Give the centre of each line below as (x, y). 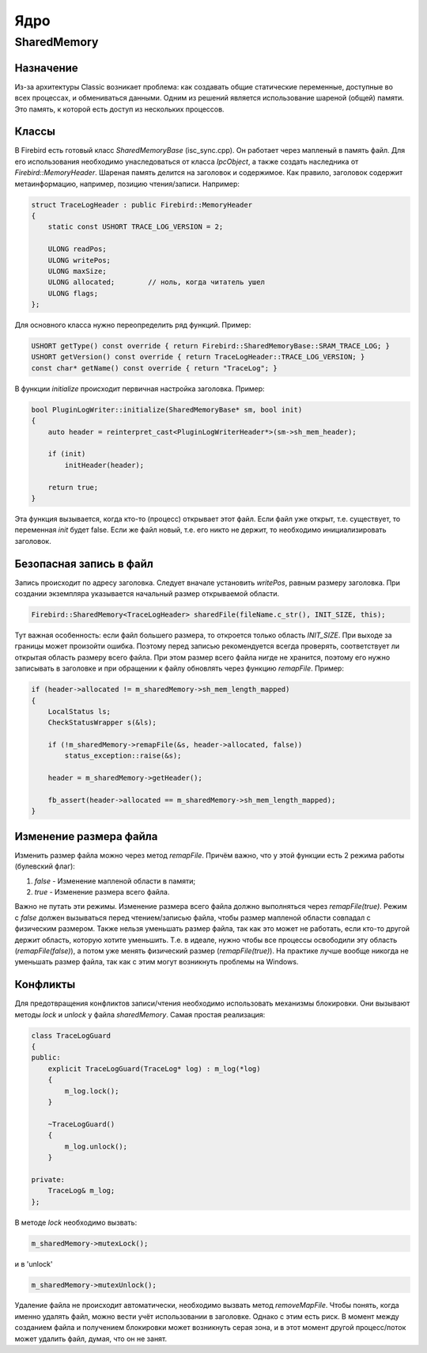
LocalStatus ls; (79, 711)
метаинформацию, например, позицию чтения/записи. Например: (127, 184)
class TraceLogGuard (71, 1036)
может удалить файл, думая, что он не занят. (91, 1339)
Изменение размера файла (86, 836)
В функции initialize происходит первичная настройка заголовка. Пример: (140, 389)
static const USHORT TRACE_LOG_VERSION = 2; (136, 227)
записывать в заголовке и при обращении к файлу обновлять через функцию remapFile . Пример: (179, 668)
